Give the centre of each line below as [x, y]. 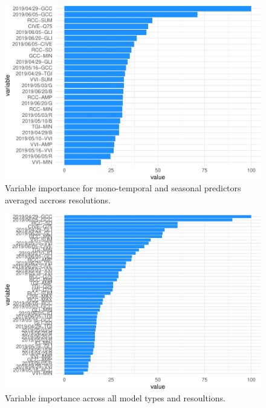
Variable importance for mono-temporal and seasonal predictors [123, 188]
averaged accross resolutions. [58, 199]
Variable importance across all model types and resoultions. [115, 397]
